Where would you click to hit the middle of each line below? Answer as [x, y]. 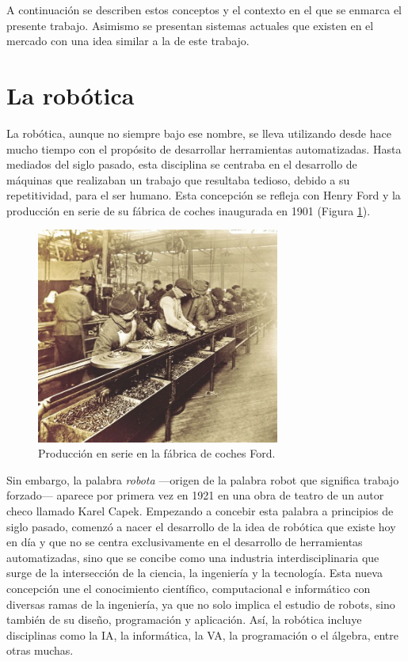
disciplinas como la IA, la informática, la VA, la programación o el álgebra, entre [203, 634]
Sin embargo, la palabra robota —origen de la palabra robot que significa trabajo [203, 479]
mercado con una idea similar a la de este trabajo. [128, 41]
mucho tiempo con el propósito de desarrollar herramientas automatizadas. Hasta [204, 148]
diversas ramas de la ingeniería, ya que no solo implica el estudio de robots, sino [201, 604]
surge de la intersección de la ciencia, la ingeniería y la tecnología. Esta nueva [194, 573]
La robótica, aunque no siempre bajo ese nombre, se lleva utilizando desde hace [199, 133]
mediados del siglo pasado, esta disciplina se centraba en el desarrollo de [182, 164]
